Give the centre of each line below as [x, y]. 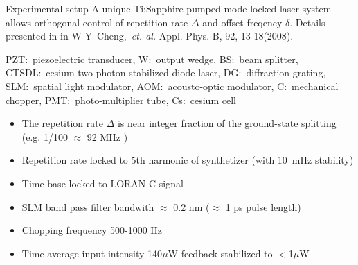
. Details [307, 22]
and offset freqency [242, 22]
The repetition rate [62, 123]
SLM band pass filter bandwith [88, 206]
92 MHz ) [107, 136]
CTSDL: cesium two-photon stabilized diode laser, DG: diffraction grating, [166, 72]
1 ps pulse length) [263, 206]
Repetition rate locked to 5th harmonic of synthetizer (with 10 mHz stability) [188, 160]
